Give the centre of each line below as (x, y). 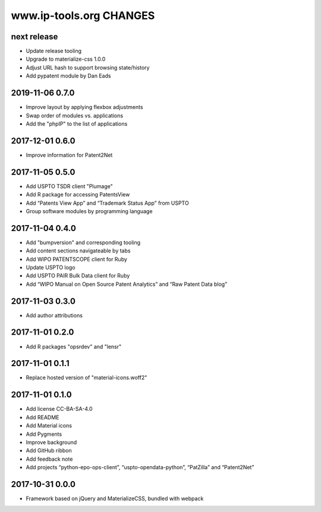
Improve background (51, 442)
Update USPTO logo (51, 267)
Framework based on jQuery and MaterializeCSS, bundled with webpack (115, 499)
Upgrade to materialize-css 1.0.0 (66, 59)
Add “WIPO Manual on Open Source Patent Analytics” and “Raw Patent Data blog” (127, 284)
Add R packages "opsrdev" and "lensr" (74, 346)
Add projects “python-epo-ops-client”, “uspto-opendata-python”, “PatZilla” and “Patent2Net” (140, 467)
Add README (43, 417)
